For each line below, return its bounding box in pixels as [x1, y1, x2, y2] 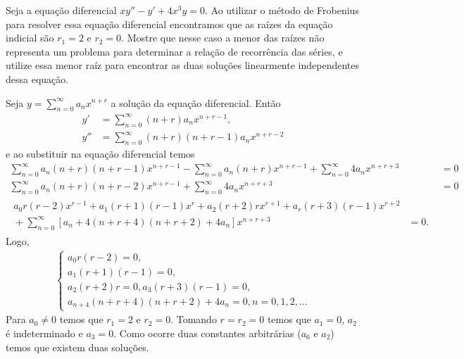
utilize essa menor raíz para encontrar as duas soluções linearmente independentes [6, 58, 360, 73]
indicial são [6, 30, 54, 45]
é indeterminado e [6, 326, 83, 341]
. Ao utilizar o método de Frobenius [204, 3, 359, 17]
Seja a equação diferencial [6, 3, 117, 17]
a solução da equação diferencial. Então [111, 95, 281, 110]
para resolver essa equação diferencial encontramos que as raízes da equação [6, 16, 333, 31]
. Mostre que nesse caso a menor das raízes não [121, 30, 325, 45]
